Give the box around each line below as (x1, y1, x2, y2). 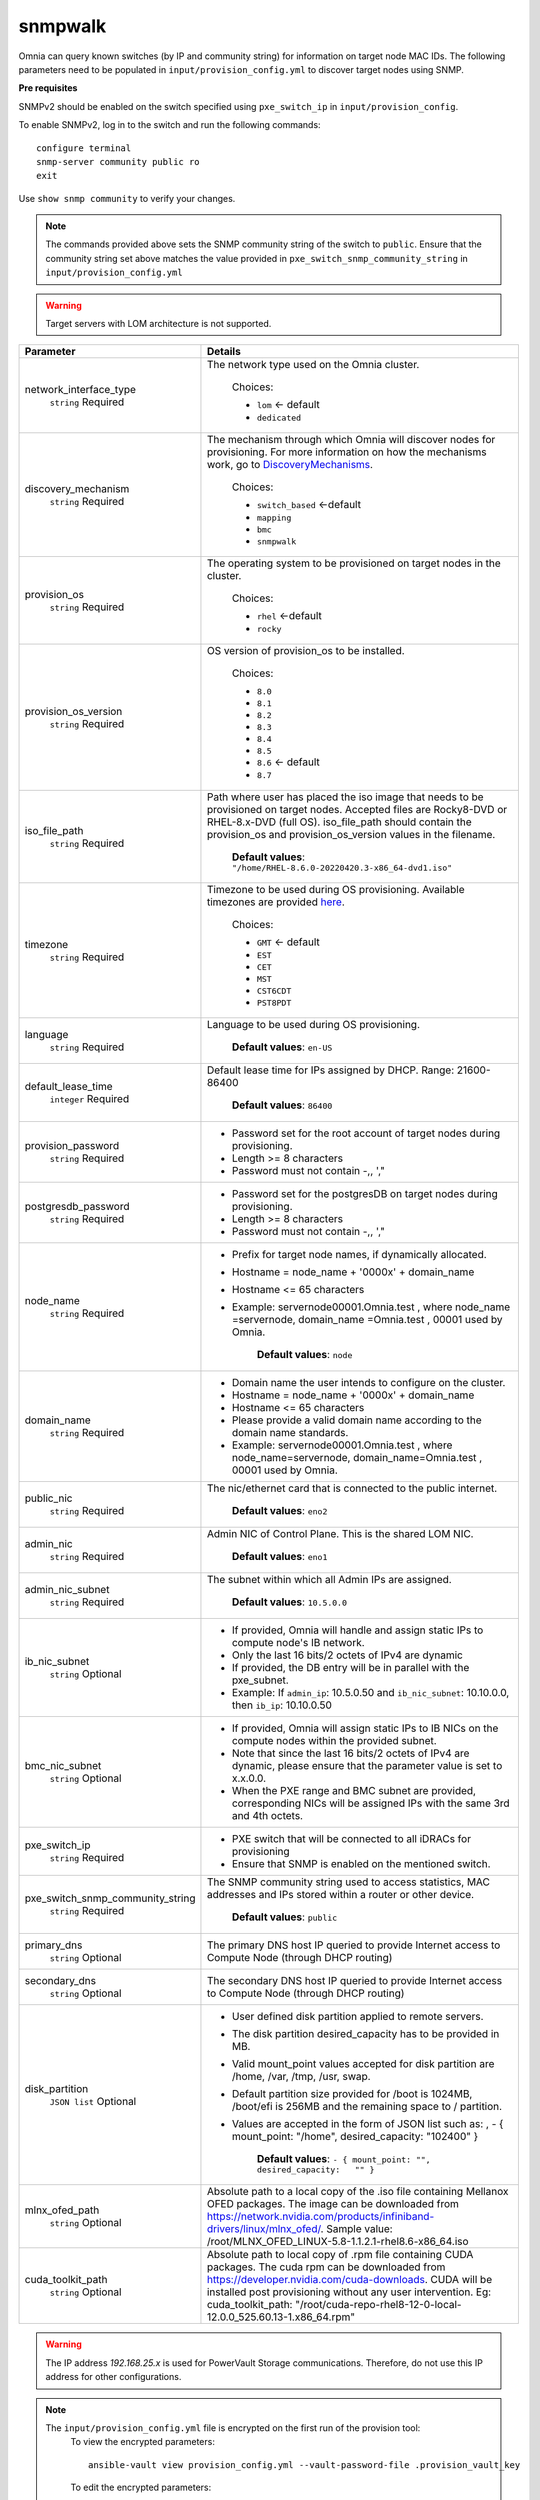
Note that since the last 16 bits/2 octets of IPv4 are (231, 1746, 470, 1760)
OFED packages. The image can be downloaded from (206, 2197, 460, 2211)
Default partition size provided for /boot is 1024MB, (231, 2087, 473, 2101)
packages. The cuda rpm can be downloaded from (206, 2260, 446, 2274)
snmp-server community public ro (36, 156, 200, 167)
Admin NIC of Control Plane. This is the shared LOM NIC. (206, 1527, 474, 1541)
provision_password (24, 1139, 120, 1153)
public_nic (24, 1491, 73, 1505)
